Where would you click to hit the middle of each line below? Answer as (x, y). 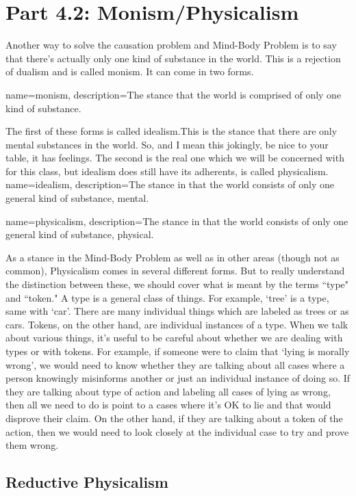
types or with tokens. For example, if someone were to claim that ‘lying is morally (178, 351)
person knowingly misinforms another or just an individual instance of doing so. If (178, 378)
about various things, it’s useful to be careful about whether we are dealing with (174, 338)
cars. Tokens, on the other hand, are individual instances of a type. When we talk (177, 324)
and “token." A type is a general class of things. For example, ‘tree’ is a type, (167, 297)
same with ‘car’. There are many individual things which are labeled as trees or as (177, 311)
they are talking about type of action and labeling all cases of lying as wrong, (168, 391)
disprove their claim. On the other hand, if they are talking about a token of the (174, 418)
